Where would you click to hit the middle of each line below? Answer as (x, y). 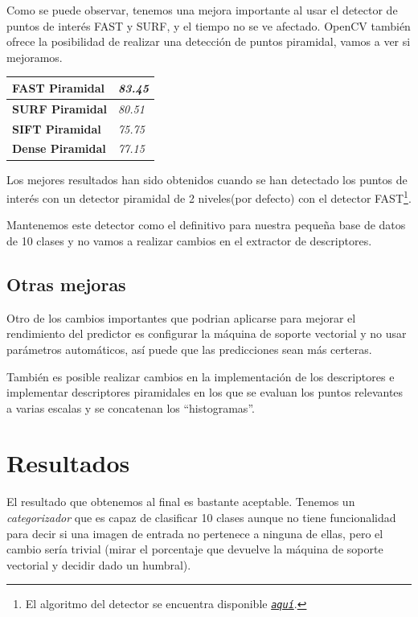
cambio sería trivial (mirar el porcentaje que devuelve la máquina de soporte (195, 549)
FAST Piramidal (59, 87)
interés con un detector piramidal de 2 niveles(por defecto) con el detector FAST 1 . (209, 197)
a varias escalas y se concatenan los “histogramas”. (131, 407)
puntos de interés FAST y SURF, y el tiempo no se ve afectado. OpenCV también (209, 25)
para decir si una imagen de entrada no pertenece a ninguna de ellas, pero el (195, 533)
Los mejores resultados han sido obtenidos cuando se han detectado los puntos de (207, 179)
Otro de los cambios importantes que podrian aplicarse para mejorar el (181, 317)
